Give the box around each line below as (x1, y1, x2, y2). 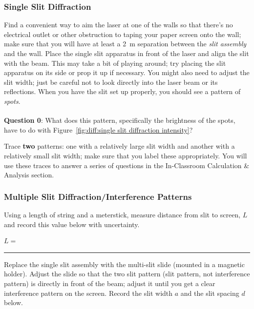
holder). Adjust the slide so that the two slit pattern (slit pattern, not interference (4, 269, 250, 279)
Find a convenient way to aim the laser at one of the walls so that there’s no (4, 19, 233, 30)
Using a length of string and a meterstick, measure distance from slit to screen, (4, 209, 241, 219)
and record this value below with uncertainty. (4, 219, 140, 229)
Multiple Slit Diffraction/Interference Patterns (4, 190, 192, 202)
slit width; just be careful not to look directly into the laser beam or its (4, 77, 218, 87)
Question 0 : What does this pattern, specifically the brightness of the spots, (4, 115, 235, 125)
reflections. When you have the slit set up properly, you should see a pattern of (4, 86, 241, 97)
